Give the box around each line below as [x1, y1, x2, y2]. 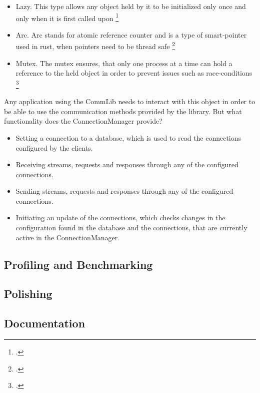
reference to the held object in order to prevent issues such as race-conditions [15, 68, 252, 78]
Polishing [4, 286, 52, 301]
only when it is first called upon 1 [15, 11, 118, 23]
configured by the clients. [15, 142, 93, 153]
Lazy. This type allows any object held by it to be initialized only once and [15, 1, 246, 11]
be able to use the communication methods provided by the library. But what [4, 106, 242, 116]
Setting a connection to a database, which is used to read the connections [15, 132, 241, 143]
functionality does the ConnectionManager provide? [4, 116, 162, 126]
